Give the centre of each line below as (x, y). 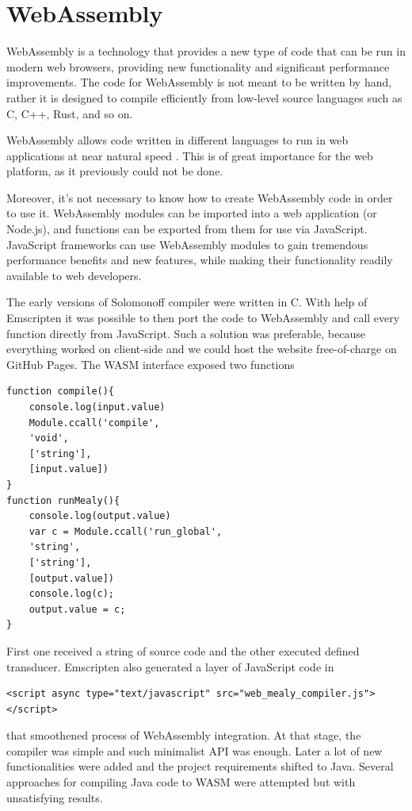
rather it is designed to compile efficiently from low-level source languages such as (204, 97)
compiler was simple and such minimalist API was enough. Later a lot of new (195, 750)
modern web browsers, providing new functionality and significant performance (198, 66)
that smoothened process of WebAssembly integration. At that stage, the (184, 735)
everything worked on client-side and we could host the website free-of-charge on (202, 349)
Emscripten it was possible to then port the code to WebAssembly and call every (203, 318)
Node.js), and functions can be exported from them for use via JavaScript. (187, 229)
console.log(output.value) (100, 516)
